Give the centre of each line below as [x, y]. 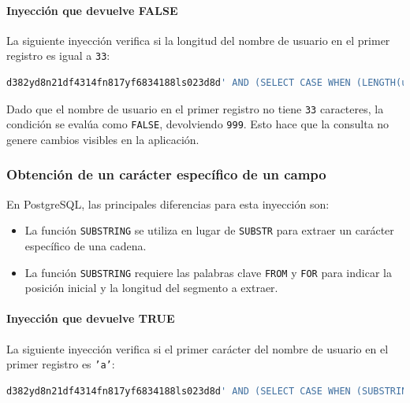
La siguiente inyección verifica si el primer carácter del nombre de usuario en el [198, 348]
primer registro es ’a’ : [61, 364]
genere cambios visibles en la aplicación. [103, 139]
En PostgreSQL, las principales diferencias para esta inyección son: [168, 203]
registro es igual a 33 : [58, 55]
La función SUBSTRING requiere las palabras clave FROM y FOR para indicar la [208, 272]
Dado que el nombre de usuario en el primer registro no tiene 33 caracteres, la [195, 108]
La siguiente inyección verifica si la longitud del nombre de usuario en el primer [198, 40]
